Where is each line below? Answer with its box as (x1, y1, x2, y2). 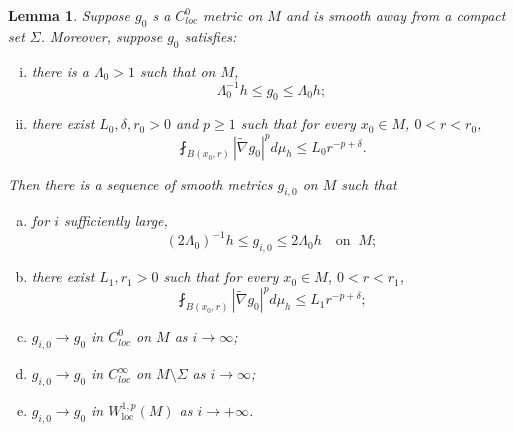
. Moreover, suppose (40, 25, 163, 46)
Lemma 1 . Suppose (8, 5, 131, 25)
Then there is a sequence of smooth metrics (8, 173, 273, 194)
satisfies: (184, 25, 237, 46)
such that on (139, 60, 216, 81)
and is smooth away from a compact (285, 5, 506, 25)
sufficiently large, (64, 210, 168, 231)
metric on (203, 5, 263, 25)
